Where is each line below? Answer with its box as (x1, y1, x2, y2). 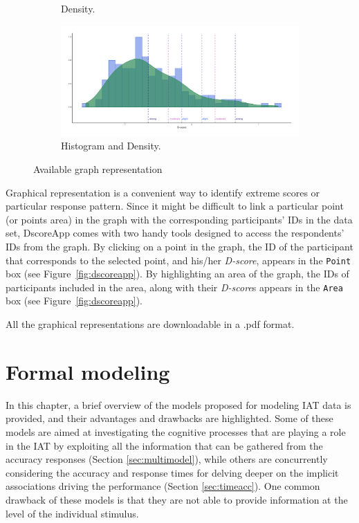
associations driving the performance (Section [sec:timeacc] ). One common (6, 479, 320, 493)
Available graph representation (33, 162, 163, 176)
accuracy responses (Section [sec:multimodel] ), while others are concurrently (6, 452, 328, 466)
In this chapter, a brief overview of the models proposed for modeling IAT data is (6, 397, 351, 412)
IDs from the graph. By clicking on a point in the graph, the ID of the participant (6, 239, 353, 253)
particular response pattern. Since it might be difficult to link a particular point (6, 199, 344, 213)
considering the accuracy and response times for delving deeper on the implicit (6, 465, 339, 479)
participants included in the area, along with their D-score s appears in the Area (6, 279, 343, 294)
